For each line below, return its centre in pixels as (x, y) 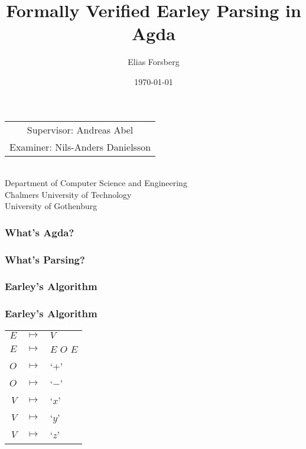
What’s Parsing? (45, 259)
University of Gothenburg (51, 206)
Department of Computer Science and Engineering (96, 183)
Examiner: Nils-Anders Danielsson (80, 147)
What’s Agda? (40, 232)
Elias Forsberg (154, 62)
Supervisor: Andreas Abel (80, 129)
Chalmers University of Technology (68, 194)
